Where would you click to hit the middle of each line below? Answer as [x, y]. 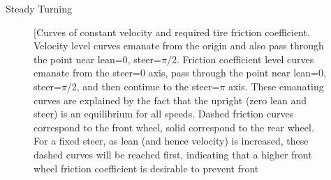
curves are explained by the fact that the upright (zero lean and [170, 100]
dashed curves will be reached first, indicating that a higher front [173, 154]
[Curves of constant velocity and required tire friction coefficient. [172, 32]
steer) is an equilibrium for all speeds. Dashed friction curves [164, 114]
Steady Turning [39, 8]
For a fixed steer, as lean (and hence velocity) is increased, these [171, 141]
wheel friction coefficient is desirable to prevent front [146, 168]
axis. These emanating [276, 86]
